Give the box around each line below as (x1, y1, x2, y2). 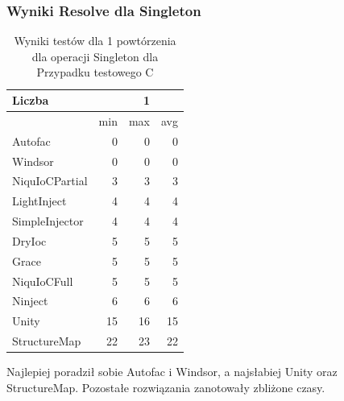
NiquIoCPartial (12, 172, 88, 189)
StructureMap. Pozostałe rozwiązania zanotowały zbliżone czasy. (6, 378, 325, 395)
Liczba (12, 92, 49, 108)
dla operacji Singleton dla (31, 48, 159, 64)
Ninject (12, 292, 48, 309)
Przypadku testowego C (36, 64, 154, 81)
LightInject (12, 192, 67, 209)
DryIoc (12, 232, 47, 249)
